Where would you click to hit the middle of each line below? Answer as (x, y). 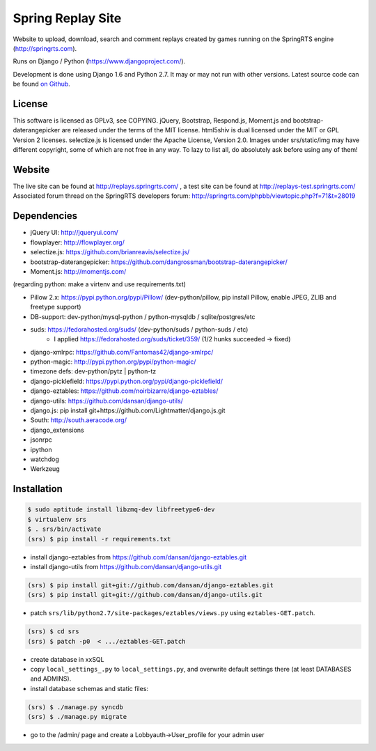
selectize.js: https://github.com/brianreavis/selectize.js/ (110, 252)
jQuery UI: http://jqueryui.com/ (74, 233)
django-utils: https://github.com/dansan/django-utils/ (107, 401)
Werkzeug (45, 469)
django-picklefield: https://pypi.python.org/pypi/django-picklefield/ (126, 381)
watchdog (45, 459)
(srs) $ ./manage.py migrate (77, 717)
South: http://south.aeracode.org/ (78, 420)
